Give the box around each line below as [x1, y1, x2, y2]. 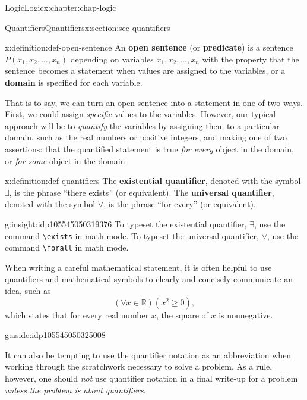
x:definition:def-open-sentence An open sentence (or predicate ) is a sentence [5, 41, 293, 54]
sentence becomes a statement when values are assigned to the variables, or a [5, 64, 286, 77]
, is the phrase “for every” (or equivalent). [103, 198, 256, 210]
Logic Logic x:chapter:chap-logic [5, 1, 116, 13]
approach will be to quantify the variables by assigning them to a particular [5, 119, 280, 132]
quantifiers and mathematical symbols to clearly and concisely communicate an [5, 273, 293, 285]
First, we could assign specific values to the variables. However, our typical [5, 108, 276, 120]
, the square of [156, 308, 208, 321]
